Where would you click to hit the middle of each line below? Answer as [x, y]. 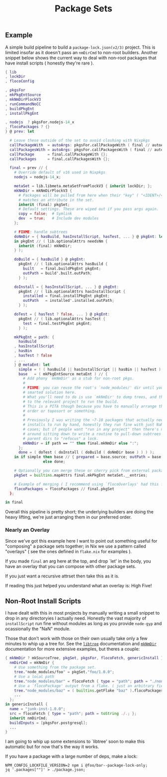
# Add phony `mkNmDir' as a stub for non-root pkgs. [79, 379]
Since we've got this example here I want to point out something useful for [81, 541]
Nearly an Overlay [27, 530]
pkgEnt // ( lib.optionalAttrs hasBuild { [63, 264]
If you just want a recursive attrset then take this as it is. [62, 576]
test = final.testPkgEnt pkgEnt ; [58, 323]
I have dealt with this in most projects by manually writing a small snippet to [83, 613]
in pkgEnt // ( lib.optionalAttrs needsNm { [61, 241]
